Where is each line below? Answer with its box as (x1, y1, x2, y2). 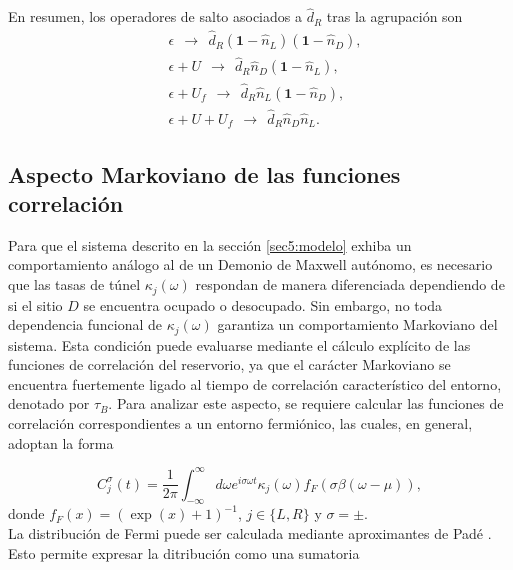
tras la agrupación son (326, 6, 463, 27)
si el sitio (8, 294, 63, 315)
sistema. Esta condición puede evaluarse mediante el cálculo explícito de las (8, 334, 471, 355)
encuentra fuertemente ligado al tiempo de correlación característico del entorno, (8, 373, 502, 394)
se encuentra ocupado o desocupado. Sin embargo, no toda (83, 294, 442, 315)
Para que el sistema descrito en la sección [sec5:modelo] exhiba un (8, 234, 412, 255)
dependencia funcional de (8, 314, 163, 335)
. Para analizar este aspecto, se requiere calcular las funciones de (108, 393, 504, 414)
